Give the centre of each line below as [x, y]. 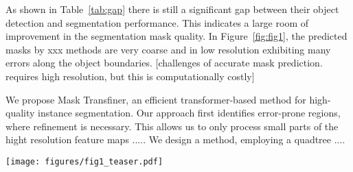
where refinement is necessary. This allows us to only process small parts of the [172, 126]
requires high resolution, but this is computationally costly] [130, 76]
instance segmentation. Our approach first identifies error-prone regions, [189, 113]
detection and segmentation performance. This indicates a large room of [157, 22]
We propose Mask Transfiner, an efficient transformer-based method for [156, 99]
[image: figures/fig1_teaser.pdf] [84, 161]
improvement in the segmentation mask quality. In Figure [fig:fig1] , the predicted [176, 36]
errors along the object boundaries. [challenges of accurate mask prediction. [164, 63]
